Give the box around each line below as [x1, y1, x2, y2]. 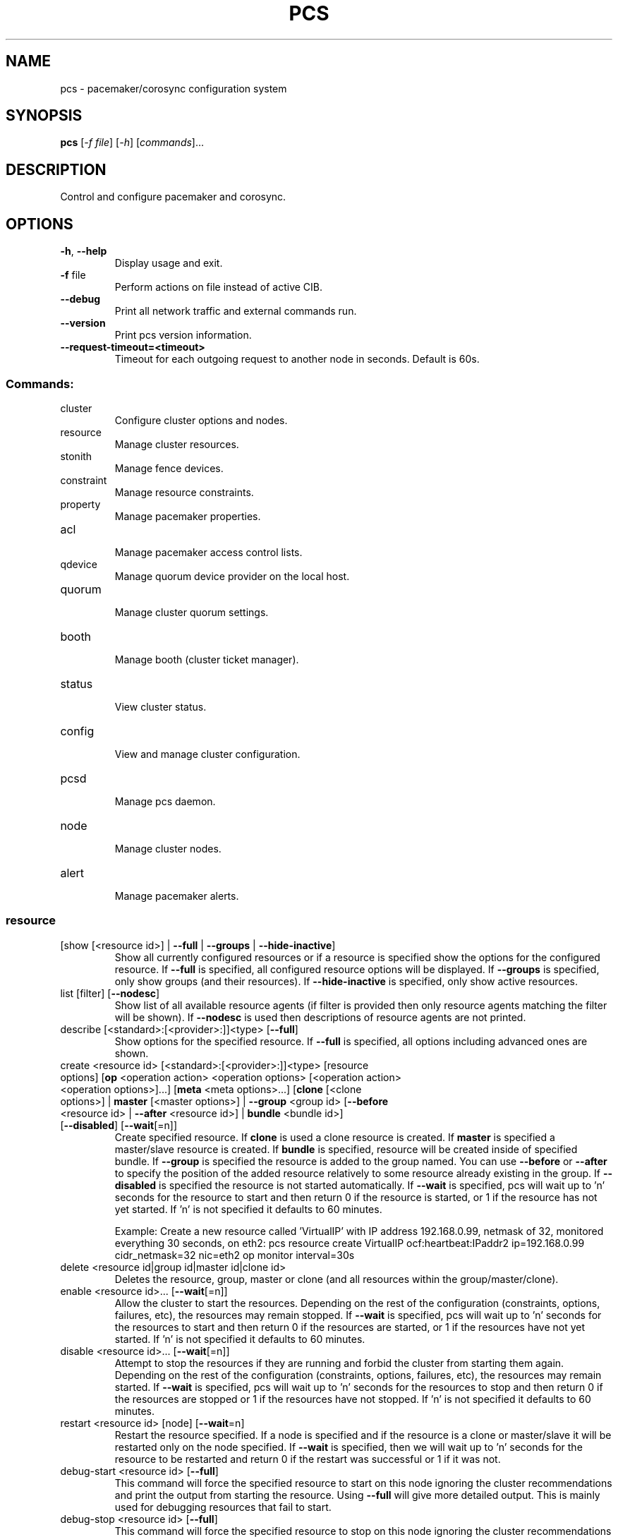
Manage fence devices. [114, 462, 224, 474]
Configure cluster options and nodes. [114, 414, 288, 426]
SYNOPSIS [6, 107, 83, 125]
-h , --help [60, 245, 107, 258]
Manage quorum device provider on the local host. [114, 569, 350, 582]
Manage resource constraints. [114, 486, 254, 498]
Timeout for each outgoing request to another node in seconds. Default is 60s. [114, 353, 480, 366]
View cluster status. [114, 700, 207, 713]
